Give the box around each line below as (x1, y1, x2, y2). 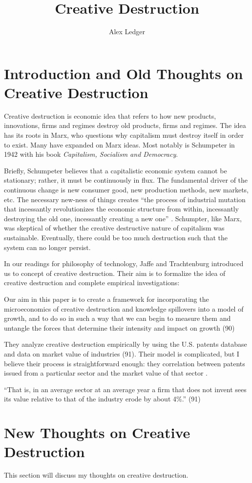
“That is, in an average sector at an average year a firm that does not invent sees (4, 384, 247, 394)
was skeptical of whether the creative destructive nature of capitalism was (4, 223, 225, 233)
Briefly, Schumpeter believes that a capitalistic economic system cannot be (4, 165, 227, 175)
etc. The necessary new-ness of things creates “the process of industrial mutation (4, 194, 246, 204)
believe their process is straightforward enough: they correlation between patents (4, 358, 245, 368)
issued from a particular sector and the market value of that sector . (4, 368, 208, 378)
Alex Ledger (108, 26, 146, 37)
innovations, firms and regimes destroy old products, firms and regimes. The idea (4, 120, 246, 130)
